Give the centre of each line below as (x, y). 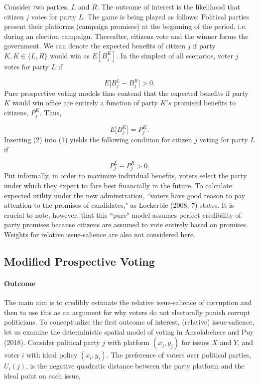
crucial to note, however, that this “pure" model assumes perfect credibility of (123, 214)
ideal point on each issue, (42, 376)
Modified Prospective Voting (79, 261)
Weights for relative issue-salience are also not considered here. (100, 234)
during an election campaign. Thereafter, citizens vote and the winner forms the (126, 36)
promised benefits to (205, 103)
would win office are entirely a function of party (85, 103)
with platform (129, 342)
